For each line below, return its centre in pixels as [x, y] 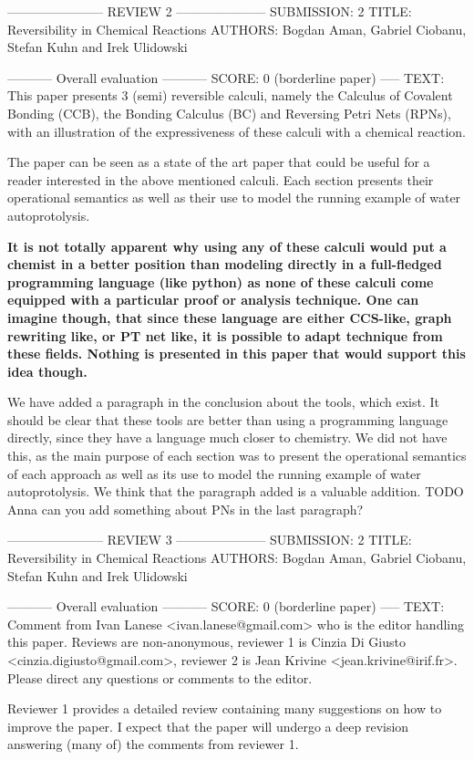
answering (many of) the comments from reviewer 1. [153, 744]
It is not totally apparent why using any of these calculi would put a [227, 246]
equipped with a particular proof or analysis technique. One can [213, 300]
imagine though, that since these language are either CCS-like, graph [230, 317]
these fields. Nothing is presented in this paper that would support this [237, 354]
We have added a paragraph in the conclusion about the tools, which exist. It [223, 402]
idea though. [47, 371]
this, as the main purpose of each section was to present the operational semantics [237, 456]
